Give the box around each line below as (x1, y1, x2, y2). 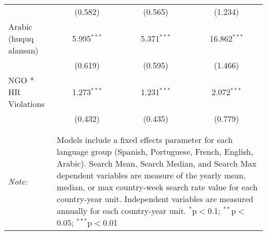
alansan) (8, 44, 39, 56)
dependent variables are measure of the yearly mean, (56, 169, 246, 181)
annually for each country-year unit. (56, 205, 186, 216)
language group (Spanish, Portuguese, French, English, (56, 146, 254, 157)
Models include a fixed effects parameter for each (56, 134, 233, 146)
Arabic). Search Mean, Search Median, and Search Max (56, 157, 257, 169)
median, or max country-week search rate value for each (56, 181, 258, 193)
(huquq (8, 32, 34, 44)
